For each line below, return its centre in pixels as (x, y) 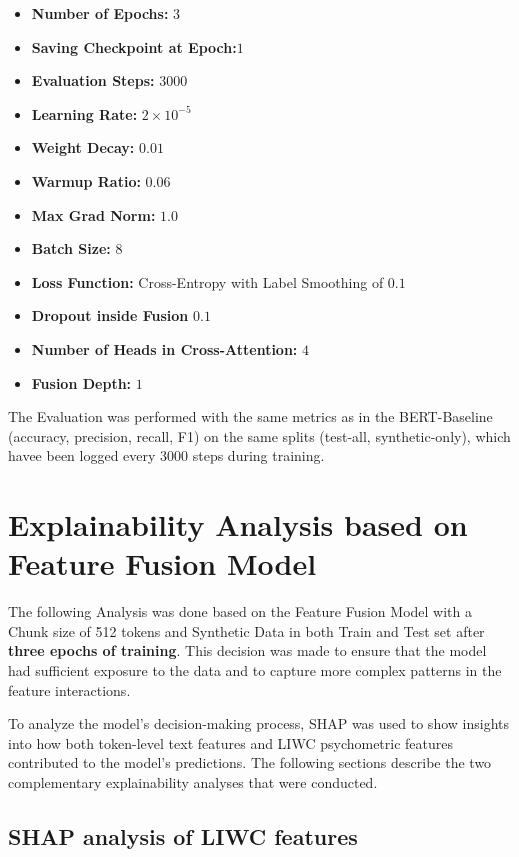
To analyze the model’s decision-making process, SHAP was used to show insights (258, 723)
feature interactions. (69, 689)
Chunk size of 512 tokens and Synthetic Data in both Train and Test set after (246, 630)
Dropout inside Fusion (110, 315)
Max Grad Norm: (93, 214)
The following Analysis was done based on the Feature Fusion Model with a (240, 611)
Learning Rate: (84, 113)
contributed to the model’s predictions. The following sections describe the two (250, 762)
